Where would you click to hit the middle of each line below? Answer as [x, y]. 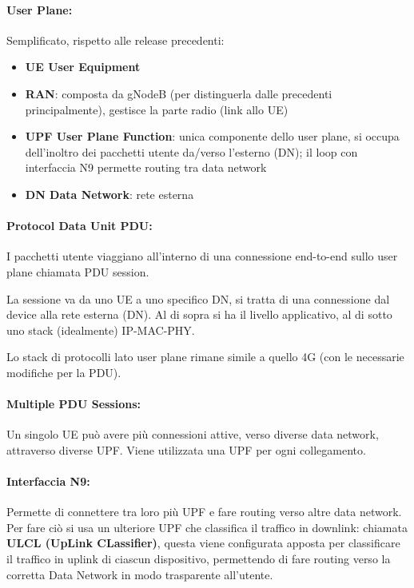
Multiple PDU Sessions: [74, 404]
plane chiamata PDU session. [78, 271]
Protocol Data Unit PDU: [80, 226]
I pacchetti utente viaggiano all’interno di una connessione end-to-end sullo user [202, 256]
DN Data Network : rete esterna [109, 194]
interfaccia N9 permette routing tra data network [146, 167]
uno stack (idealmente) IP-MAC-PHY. [101, 330]
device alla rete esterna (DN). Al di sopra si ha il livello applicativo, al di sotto [199, 314]
